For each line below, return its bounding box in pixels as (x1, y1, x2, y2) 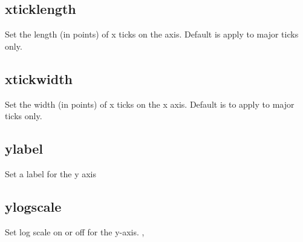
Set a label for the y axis (5, 167, 97, 180)
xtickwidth (5, 69, 73, 88)
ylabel (5, 139, 44, 158)
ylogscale (5, 197, 62, 215)
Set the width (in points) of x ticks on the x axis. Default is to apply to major (5, 97, 295, 110)
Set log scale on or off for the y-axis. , (5, 225, 145, 238)
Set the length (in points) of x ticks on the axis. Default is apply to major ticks (5, 28, 299, 41)
